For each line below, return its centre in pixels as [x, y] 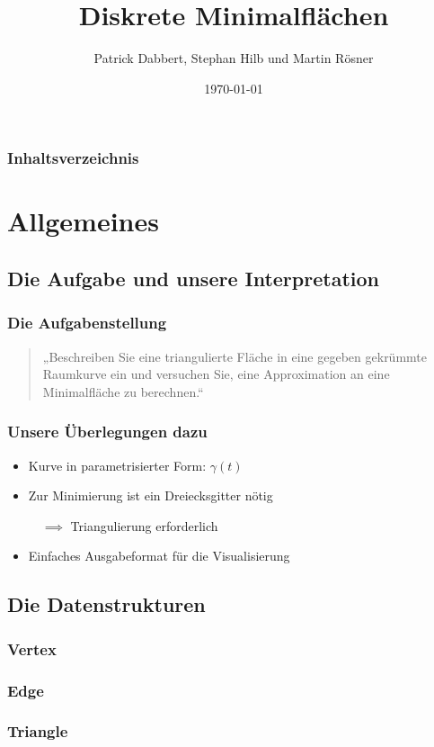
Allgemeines [83, 221]
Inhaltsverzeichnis [73, 158]
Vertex [32, 648]
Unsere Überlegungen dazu [107, 432]
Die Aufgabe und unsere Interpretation [193, 278]
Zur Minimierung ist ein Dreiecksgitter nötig [151, 495]
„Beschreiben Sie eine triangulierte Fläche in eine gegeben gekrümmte [235, 356]
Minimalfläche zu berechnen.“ [123, 391]
